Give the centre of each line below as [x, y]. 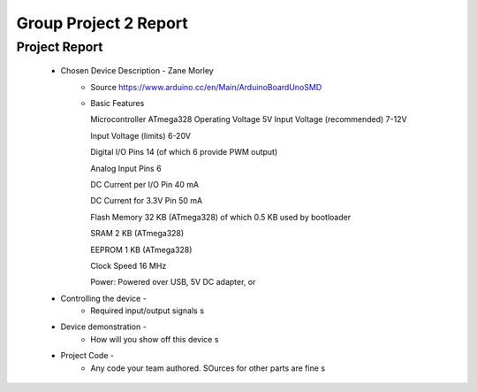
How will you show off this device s [155, 339]
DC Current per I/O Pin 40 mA [144, 184]
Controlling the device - [104, 298]
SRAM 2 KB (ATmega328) [137, 234]
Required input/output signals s [148, 311]
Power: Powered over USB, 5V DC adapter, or [173, 282]
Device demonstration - [104, 327]
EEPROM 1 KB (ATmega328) [141, 250]
